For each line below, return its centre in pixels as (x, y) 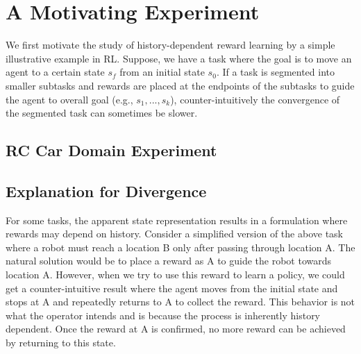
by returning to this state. (61, 343)
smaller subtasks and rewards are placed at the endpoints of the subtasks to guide (180, 85)
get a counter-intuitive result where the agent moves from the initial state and (172, 288)
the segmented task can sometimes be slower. (102, 113)
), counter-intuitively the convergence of (255, 99)
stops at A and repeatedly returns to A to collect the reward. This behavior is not (180, 302)
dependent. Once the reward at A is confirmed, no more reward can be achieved (176, 329)
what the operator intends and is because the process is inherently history (163, 315)
